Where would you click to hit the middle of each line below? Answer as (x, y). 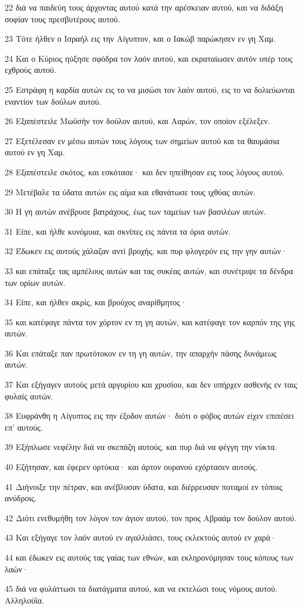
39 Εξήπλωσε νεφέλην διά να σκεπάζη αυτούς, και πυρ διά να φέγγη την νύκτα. (141, 447)
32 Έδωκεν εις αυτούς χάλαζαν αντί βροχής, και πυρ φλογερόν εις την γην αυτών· (146, 251)
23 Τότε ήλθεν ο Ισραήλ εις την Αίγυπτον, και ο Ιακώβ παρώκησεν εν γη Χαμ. (140, 39)
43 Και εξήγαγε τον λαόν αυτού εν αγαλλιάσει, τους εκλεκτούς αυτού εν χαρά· (141, 537)
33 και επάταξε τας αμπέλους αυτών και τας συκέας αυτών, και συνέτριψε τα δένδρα (149, 270)
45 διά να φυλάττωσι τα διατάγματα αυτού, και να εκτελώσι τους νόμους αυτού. (141, 589)
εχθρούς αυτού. (31, 70)
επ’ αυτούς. (24, 427)
